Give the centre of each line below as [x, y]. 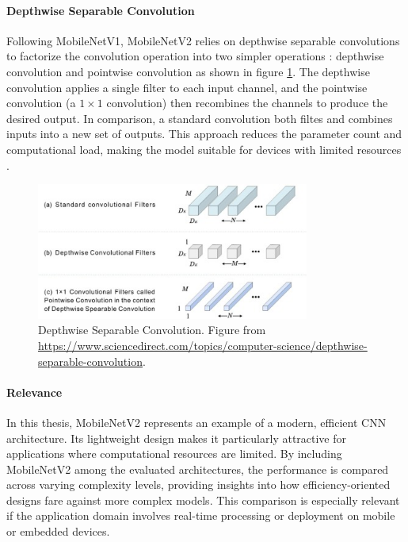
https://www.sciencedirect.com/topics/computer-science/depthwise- [203, 345]
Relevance [34, 392]
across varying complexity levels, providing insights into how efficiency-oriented [198, 484]
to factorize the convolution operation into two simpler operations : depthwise [195, 56]
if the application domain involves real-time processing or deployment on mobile [201, 515]
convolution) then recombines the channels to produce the [247, 103]
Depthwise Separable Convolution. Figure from [152, 330]
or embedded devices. [58, 531]
